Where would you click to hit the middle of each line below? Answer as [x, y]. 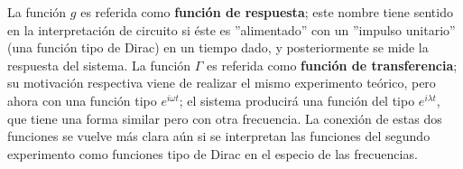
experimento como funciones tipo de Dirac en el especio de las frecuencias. [213, 153]
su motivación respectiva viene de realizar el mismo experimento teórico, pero [222, 83]
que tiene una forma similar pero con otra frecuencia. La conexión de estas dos [225, 118]
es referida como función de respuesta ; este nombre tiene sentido [267, 12]
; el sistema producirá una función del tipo [297, 100]
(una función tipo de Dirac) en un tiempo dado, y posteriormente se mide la [218, 47]
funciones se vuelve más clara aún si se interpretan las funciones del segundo [219, 136]
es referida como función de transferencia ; [332, 65]
